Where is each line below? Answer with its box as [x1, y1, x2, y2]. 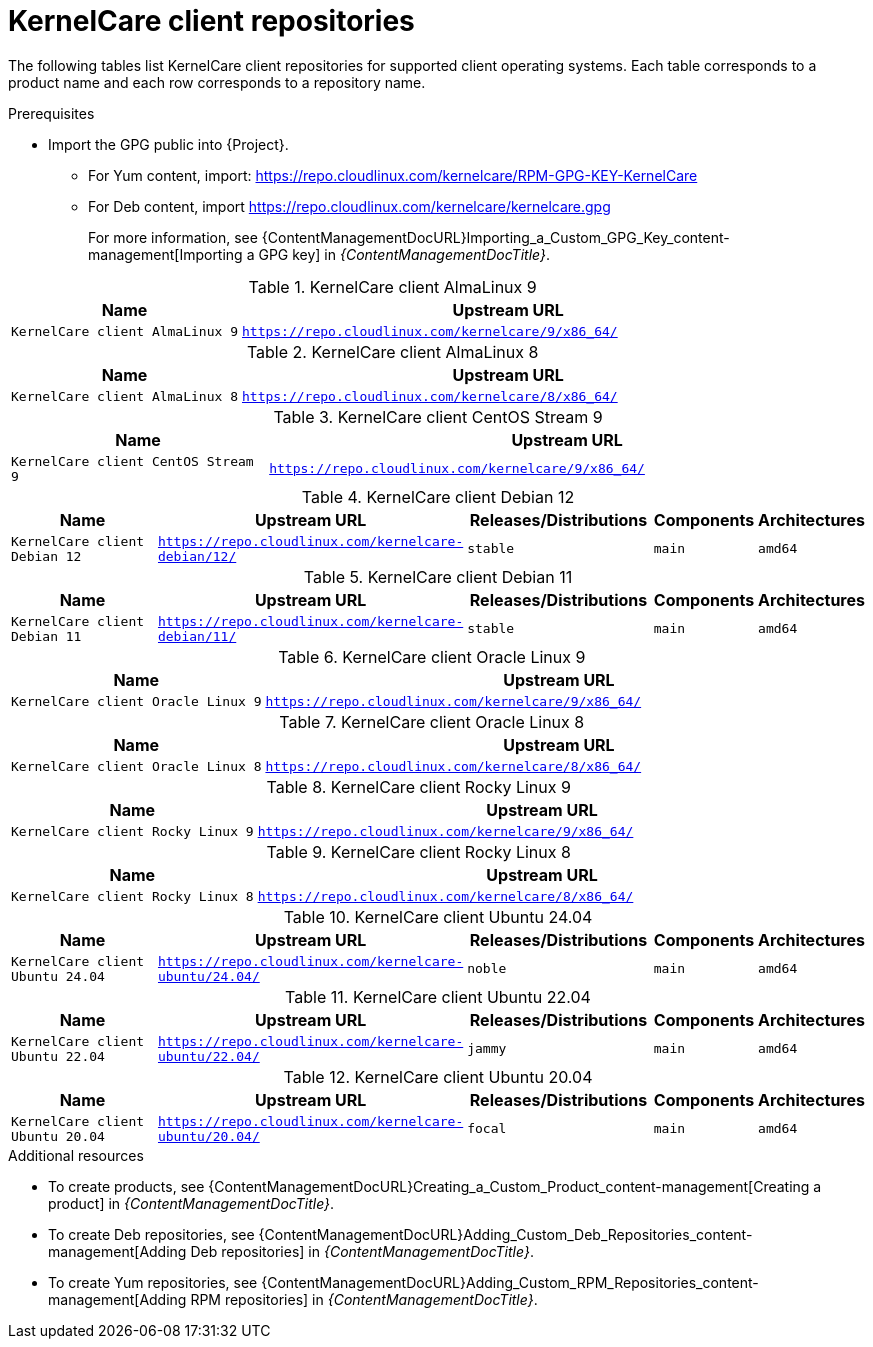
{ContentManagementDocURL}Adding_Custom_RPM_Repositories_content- [261, 1273, 759, 1291]
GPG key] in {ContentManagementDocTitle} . [258, 245, 550, 263]
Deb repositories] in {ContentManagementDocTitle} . [190, 1242, 534, 1260]
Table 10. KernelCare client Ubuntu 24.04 [283, 906, 593, 927]
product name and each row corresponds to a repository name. [8, 73, 426, 91]
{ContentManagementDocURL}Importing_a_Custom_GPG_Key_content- [261, 228, 730, 246]
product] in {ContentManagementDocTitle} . [48, 1194, 335, 1212]
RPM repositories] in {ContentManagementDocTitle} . [190, 1290, 538, 1308]
